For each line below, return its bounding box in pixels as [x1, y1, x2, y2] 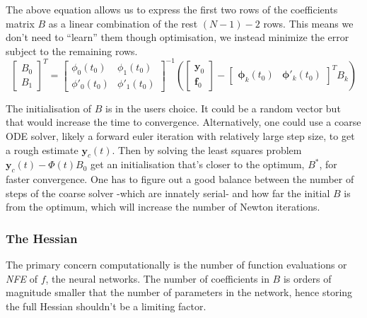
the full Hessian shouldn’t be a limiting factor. [6, 298, 206, 313]
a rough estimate [6, 142, 78, 157]
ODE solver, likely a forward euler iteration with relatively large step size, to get [6, 128, 355, 143]
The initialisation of [6, 100, 92, 115]
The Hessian [6, 229, 78, 247]
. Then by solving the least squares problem [112, 142, 302, 157]
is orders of [283, 271, 332, 285]
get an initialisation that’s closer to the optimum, [91, 157, 305, 172]
